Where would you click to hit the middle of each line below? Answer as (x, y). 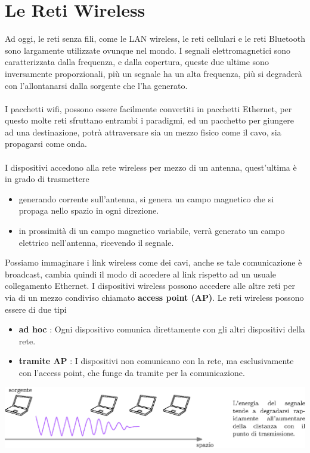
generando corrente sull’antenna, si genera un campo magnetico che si (146, 198)
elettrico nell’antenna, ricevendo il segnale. (96, 242)
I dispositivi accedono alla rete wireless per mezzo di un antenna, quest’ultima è (151, 167)
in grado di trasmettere (47, 179)
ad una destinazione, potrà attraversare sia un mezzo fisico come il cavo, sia (143, 132)
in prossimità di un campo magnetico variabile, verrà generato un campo (152, 231)
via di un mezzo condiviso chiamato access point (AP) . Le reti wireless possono (154, 297)
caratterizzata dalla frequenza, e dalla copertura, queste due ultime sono (137, 62)
